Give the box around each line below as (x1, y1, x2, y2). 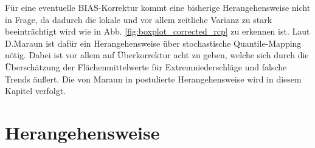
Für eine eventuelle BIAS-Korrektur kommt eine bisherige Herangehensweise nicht (5, 1, 311, 13)
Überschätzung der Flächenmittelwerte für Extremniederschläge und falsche (5, 60, 287, 73)
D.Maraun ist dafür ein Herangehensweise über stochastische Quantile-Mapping (5, 36, 302, 49)
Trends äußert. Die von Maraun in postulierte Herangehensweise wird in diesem (5, 72, 302, 85)
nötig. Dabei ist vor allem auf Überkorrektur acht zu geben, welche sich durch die (5, 49, 309, 61)
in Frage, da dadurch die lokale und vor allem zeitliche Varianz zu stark (5, 13, 272, 25)
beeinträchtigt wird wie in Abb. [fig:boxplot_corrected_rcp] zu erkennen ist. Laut (5, 25, 310, 38)
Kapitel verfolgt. (5, 84, 66, 97)
